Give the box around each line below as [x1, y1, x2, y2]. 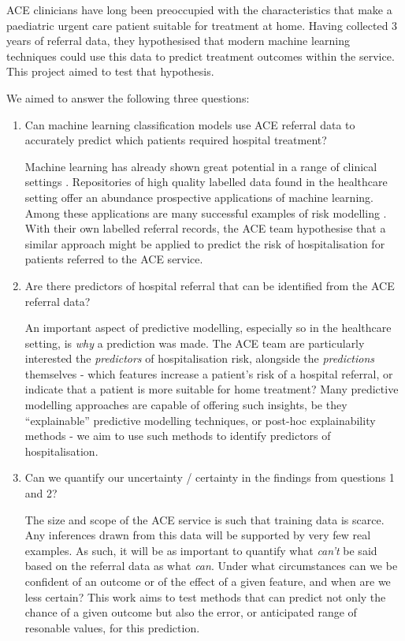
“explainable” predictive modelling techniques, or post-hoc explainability [24, 412, 376, 428]
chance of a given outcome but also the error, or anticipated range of [24, 604, 357, 621]
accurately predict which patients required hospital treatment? [24, 132, 327, 148]
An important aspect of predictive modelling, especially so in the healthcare [24, 319, 392, 336]
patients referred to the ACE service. [24, 251, 203, 267]
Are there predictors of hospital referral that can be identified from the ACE [24, 277, 395, 293]
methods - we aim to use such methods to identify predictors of [24, 427, 331, 444]
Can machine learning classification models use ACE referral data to [24, 116, 355, 132]
